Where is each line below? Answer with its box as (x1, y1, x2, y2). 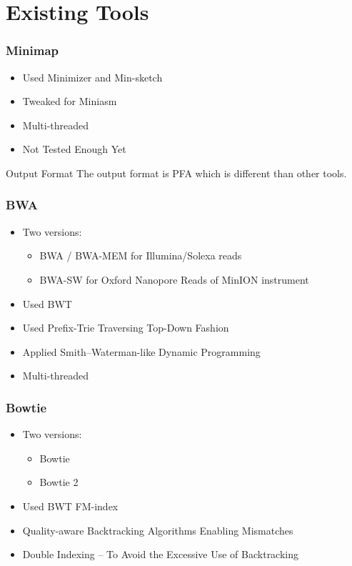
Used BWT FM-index (22, 498, 119, 513)
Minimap (6, 41, 59, 59)
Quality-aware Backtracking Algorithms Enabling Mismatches (22, 522, 293, 537)
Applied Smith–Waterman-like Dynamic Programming (22, 344, 261, 359)
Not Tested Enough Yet (22, 141, 126, 157)
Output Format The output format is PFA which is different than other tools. (6, 165, 347, 180)
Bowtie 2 (39, 475, 79, 490)
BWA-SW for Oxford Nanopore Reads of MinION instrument (39, 272, 309, 287)
